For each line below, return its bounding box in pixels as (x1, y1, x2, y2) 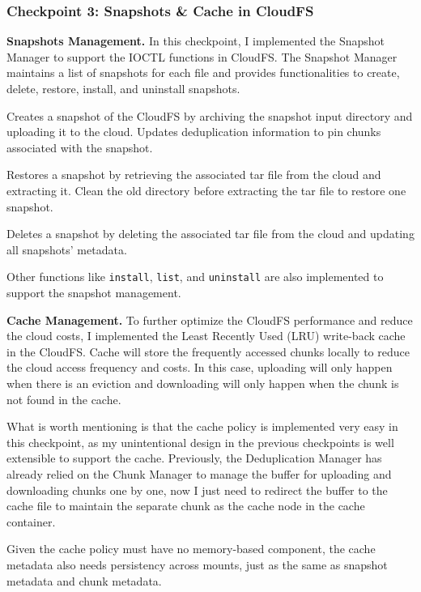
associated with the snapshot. (6, 138, 153, 155)
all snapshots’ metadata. (6, 241, 127, 258)
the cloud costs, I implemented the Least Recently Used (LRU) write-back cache (6, 327, 406, 344)
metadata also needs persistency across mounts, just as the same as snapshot (6, 556, 388, 573)
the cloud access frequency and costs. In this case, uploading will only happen (6, 359, 393, 376)
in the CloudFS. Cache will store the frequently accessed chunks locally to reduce (6, 343, 410, 360)
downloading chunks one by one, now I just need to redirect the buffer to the (6, 481, 388, 498)
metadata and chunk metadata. (6, 572, 162, 589)
